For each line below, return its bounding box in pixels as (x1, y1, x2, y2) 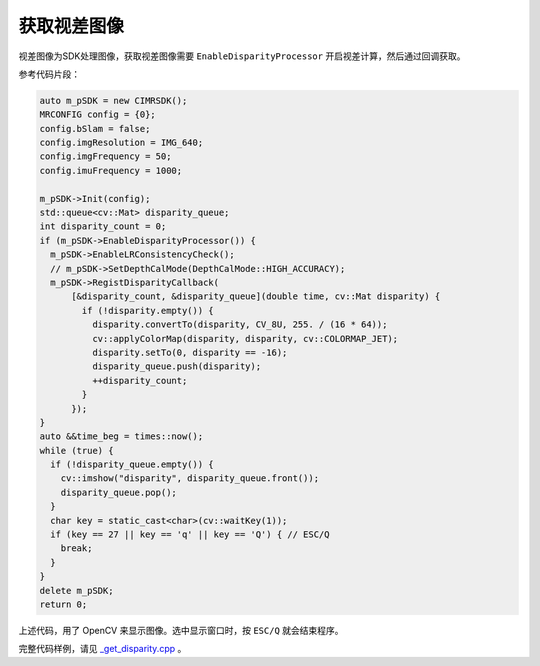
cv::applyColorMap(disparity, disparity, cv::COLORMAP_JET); (91, 333, 399, 344)
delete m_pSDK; (39, 585, 114, 596)
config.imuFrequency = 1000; (39, 165, 183, 176)
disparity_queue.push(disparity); (91, 361, 262, 372)
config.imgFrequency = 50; (39, 151, 172, 162)
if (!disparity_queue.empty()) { (50, 459, 214, 470)
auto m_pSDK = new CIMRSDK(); (39, 95, 188, 106)
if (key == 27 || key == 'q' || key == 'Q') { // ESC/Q (50, 529, 330, 540)
